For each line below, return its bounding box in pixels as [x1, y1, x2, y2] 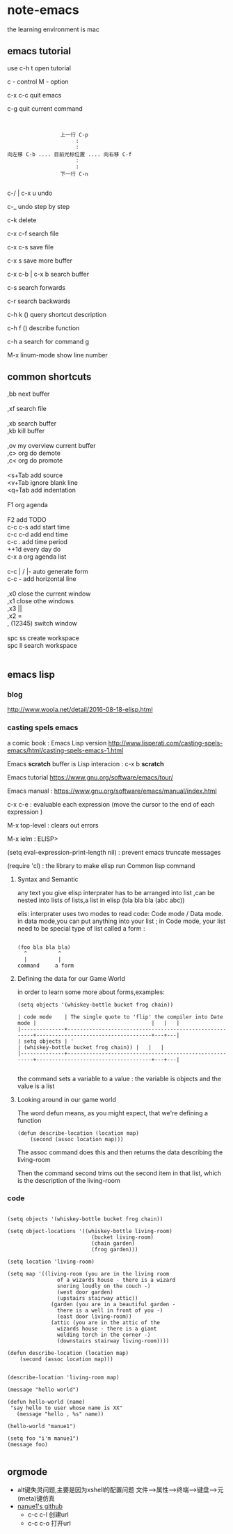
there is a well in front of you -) [56, 1307, 163, 1314]
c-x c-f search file [7, 229, 59, 238]
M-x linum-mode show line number [7, 350, 108, 359]
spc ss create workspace [7, 633, 80, 642]
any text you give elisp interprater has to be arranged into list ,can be [17, 888, 216, 897]
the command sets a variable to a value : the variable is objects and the [17, 1074, 221, 1083]
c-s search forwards [7, 283, 66, 291]
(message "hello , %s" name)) [16, 1410, 104, 1418]
